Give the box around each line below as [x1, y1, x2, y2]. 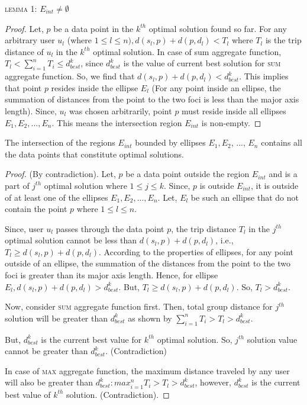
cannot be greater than [5, 345, 88, 357]
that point [5, 81, 42, 94]
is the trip [265, 34, 302, 46]
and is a [269, 168, 298, 180]
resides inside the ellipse [51, 81, 138, 94]
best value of [5, 388, 51, 400]
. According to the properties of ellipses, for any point [99, 245, 294, 258]
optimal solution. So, [157, 333, 232, 345]
